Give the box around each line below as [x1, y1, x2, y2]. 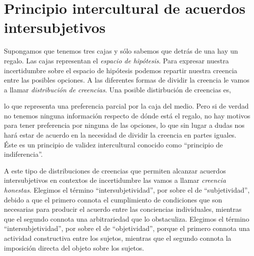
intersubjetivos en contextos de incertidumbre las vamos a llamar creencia [4, 175, 226, 185]
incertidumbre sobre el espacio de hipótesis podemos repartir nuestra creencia [4, 65, 237, 75]
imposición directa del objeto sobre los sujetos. [4, 242, 144, 253]
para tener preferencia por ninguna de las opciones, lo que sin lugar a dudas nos [4, 120, 245, 130]
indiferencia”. [4, 149, 43, 159]
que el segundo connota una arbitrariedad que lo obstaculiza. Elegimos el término [4, 213, 250, 224]
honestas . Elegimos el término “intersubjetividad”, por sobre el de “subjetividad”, [4, 185, 250, 195]
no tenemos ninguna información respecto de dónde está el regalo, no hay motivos [4, 110, 251, 120]
